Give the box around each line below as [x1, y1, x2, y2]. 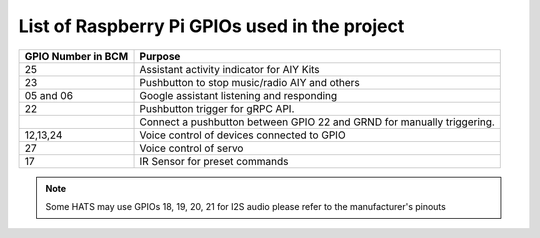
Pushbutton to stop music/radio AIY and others [139, 75, 360, 89]
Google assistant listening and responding [139, 88, 338, 102]
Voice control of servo [139, 141, 244, 155]
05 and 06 [24, 88, 74, 102]
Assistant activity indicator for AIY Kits [139, 62, 320, 76]
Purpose [139, 49, 181, 63]
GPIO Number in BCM [24, 49, 129, 63]
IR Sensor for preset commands [139, 154, 289, 168]
